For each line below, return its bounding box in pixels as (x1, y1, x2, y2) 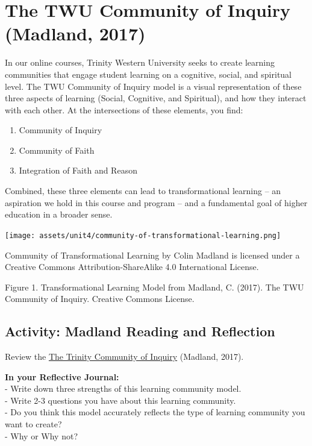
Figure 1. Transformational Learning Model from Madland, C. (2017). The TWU (5, 280, 304, 293)
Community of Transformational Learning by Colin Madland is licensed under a (5, 248, 300, 261)
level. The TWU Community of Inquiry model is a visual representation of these (5, 80, 302, 92)
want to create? (5, 418, 62, 430)
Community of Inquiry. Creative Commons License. (5, 292, 195, 305)
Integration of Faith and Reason (19, 164, 137, 177)
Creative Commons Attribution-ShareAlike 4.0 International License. (5, 260, 259, 273)
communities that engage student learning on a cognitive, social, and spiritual (5, 68, 292, 80)
